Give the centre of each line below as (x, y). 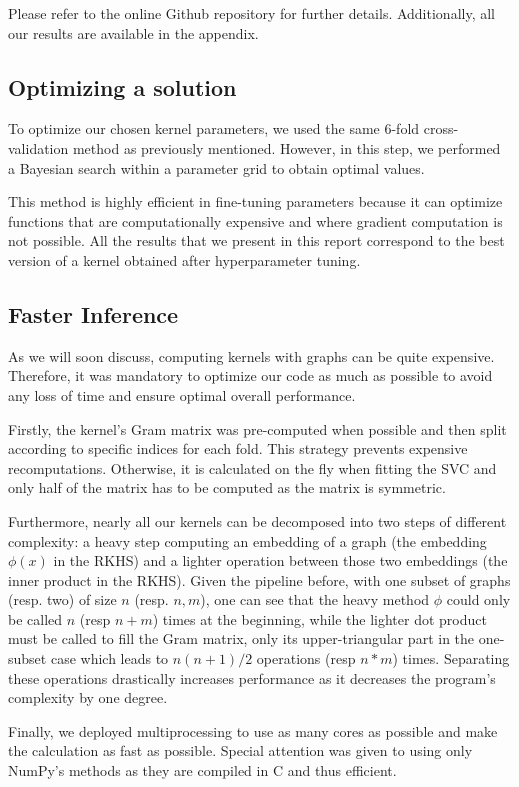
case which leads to (109, 658)
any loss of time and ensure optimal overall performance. (182, 394)
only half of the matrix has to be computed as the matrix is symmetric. (227, 487)
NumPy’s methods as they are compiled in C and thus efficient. (202, 770)
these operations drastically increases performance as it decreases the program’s (252, 677)
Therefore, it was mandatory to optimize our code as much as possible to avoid (250, 375)
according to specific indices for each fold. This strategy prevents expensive (238, 448)
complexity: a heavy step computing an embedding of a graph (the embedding (247, 540)
